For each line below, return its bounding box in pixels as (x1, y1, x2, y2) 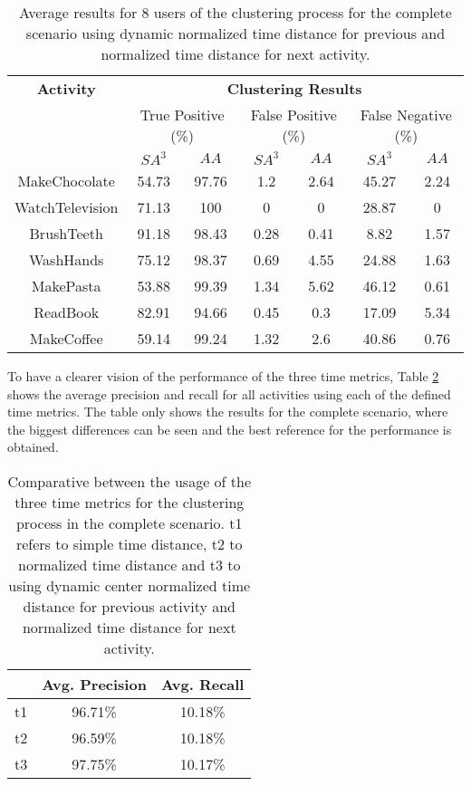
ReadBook (34, 302, 100, 322)
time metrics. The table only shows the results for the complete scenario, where (7, 402, 448, 421)
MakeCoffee (29, 328, 103, 349)
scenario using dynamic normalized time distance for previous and (25, 23, 446, 43)
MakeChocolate (17, 170, 115, 191)
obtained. (7, 437, 59, 456)
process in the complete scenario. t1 (15, 512, 243, 533)
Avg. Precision (42, 673, 147, 695)
